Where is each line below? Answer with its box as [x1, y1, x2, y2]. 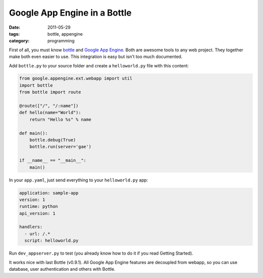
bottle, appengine [47, 31, 83, 37]
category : [9, 38, 30, 44]
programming [47, 38, 75, 44]
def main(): [19, 130, 48, 136]
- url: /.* [24, 231, 51, 237]
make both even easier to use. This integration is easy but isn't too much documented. [9, 54, 183, 60]
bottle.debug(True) [29, 137, 76, 142]
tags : [9, 31, 20, 37]
